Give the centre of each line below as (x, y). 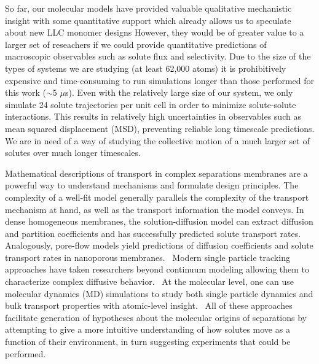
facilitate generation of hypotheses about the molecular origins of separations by (156, 317)
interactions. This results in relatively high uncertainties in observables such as (153, 116)
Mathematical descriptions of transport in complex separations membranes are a (156, 173)
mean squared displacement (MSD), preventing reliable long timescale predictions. (160, 128)
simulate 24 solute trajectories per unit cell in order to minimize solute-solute (151, 104)
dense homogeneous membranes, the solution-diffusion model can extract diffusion (159, 221)
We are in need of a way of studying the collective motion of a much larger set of (157, 140)
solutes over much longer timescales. (73, 153)
